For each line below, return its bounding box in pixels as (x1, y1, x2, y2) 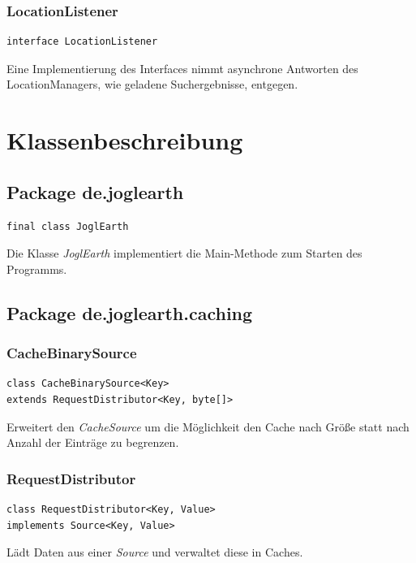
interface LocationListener (6, 36, 158, 48)
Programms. (6, 260, 67, 277)
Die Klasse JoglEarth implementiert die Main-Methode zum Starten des (6, 245, 362, 262)
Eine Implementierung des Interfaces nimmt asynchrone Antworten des (6, 59, 358, 76)
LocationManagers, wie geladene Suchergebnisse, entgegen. (6, 76, 298, 93)
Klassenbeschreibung (6, 123, 243, 157)
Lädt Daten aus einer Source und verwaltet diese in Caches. (6, 544, 303, 561)
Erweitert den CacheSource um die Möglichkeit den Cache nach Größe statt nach (6, 418, 410, 435)
